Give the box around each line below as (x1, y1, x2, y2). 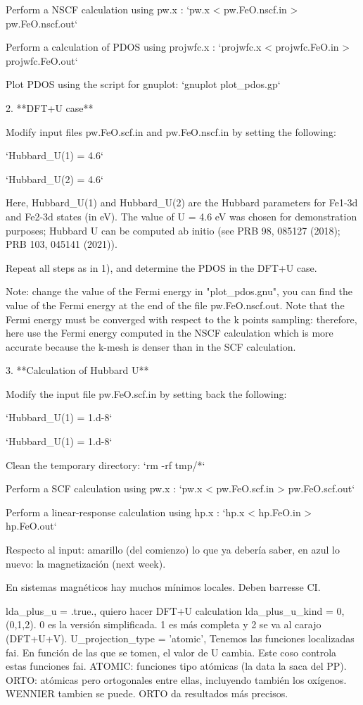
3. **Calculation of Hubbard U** (6, 363, 149, 378)
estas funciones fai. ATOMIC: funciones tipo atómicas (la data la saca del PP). (6, 659, 347, 673)
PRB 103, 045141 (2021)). (6, 237, 117, 251)
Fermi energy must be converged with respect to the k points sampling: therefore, (6, 311, 357, 326)
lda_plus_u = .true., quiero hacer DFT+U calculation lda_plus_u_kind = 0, (6, 603, 345, 618)
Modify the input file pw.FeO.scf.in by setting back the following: (6, 386, 287, 401)
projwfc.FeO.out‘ (6, 53, 78, 68)
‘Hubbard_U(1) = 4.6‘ (6, 148, 103, 163)
